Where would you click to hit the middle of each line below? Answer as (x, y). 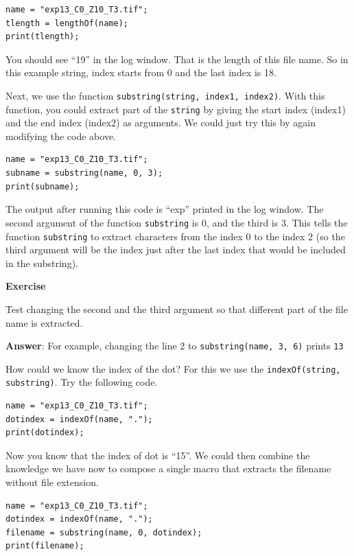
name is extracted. (44, 322)
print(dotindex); (45, 433)
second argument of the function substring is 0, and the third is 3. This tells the (177, 222)
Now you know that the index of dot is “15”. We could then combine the (158, 455)
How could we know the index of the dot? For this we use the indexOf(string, (173, 368)
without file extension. (52, 482)
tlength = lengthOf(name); (67, 23)
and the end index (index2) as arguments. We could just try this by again (161, 123)
